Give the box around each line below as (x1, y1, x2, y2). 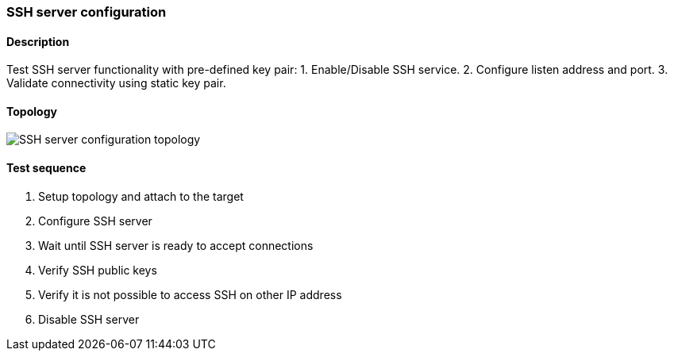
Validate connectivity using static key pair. (6, 76, 226, 90)
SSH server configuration (6, 4, 167, 20)
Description (6, 34, 70, 48)
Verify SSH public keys (38, 263, 157, 277)
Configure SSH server (38, 213, 152, 228)
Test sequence (6, 161, 87, 175)
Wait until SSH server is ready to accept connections (38, 238, 314, 252)
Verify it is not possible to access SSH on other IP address (38, 287, 342, 301)
